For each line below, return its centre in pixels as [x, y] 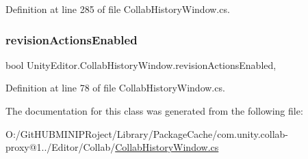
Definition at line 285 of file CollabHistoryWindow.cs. [118, 9]
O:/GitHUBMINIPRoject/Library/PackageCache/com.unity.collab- [147, 133]
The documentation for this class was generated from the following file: [154, 111]
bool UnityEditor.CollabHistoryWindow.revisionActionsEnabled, [141, 64]
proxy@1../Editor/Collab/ [61, 147]
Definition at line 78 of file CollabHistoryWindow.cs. [115, 88]
